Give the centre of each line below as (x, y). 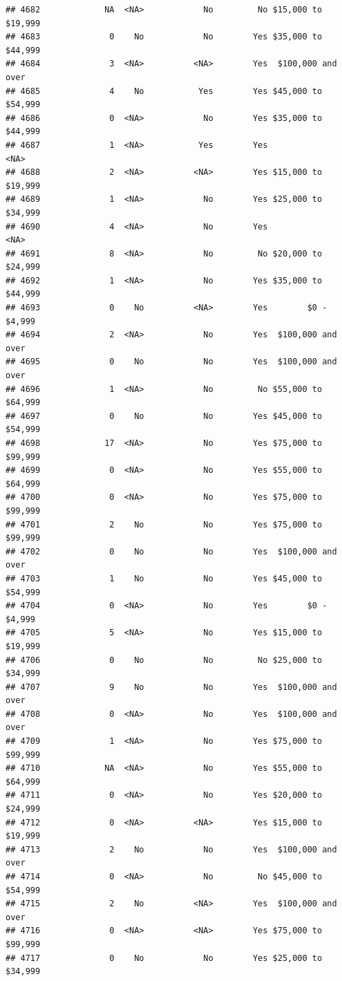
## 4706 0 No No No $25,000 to (164, 660)
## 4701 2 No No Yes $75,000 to (164, 524)
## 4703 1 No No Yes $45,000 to (164, 578)
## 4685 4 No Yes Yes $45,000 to (164, 91)
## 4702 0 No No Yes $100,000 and (171, 551)
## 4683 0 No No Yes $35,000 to (164, 37)
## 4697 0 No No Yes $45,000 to (164, 416)
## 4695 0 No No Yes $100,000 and (171, 362)
